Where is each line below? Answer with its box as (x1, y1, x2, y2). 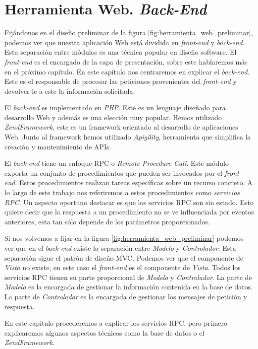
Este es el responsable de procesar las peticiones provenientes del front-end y (4, 76, 237, 86)
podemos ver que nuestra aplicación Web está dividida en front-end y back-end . (4, 37, 245, 47)
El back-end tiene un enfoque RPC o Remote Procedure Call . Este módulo (4, 158, 229, 168)
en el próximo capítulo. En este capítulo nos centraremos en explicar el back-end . (4, 66, 250, 76)
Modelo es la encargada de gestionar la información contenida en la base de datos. (4, 281, 253, 292)
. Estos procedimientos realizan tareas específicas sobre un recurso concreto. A (15, 177, 253, 188)
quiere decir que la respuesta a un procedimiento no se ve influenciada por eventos (4, 207, 254, 217)
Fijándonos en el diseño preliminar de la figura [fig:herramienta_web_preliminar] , (4, 27, 253, 38)
